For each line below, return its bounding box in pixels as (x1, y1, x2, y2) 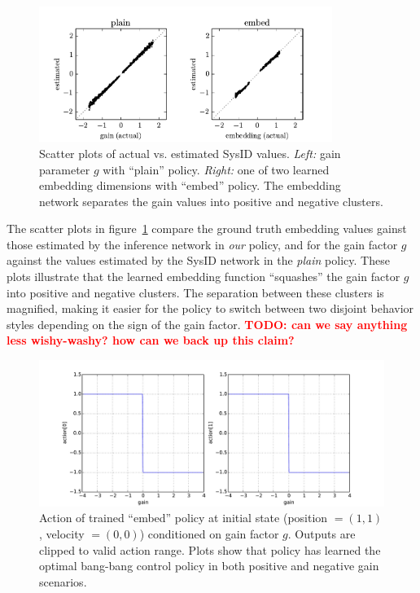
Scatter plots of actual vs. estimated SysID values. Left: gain (39, 144, 341, 161)
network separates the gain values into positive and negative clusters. (39, 192, 383, 209)
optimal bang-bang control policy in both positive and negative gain (39, 557, 379, 574)
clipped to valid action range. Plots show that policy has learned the (39, 541, 381, 558)
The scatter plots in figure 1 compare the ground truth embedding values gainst (7, 220, 407, 237)
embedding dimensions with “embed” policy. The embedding (39, 177, 341, 194)
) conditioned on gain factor (139, 525, 279, 542)
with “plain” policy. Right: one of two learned (103, 160, 330, 178)
